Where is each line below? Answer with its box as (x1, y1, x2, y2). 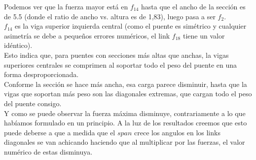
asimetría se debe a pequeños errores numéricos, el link (4, 30, 170, 40)
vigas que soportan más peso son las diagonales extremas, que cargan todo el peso (4, 88, 252, 99)
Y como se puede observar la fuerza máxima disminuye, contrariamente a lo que (4, 108, 246, 118)
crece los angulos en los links (134, 127, 220, 137)
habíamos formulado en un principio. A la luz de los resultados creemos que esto (4, 118, 247, 128)
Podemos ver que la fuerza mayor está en (4, 1, 128, 11)
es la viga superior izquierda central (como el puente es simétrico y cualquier (15, 21, 247, 31)
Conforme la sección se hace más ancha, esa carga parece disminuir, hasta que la (4, 79, 247, 89)
